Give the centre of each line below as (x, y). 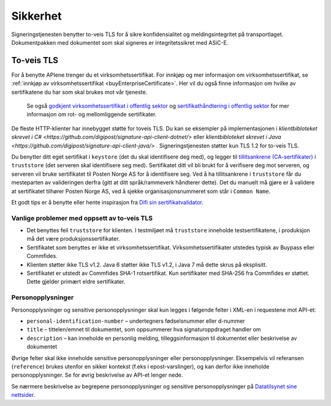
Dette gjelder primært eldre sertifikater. (76, 282)
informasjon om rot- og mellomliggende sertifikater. (92, 115)
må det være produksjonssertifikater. (73, 239)
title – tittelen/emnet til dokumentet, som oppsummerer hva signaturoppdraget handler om (144, 329)
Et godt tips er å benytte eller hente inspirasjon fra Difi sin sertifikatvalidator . (107, 202)
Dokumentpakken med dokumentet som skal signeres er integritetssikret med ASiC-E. (120, 42)
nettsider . (23, 395)
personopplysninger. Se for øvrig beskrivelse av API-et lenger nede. (97, 375)
